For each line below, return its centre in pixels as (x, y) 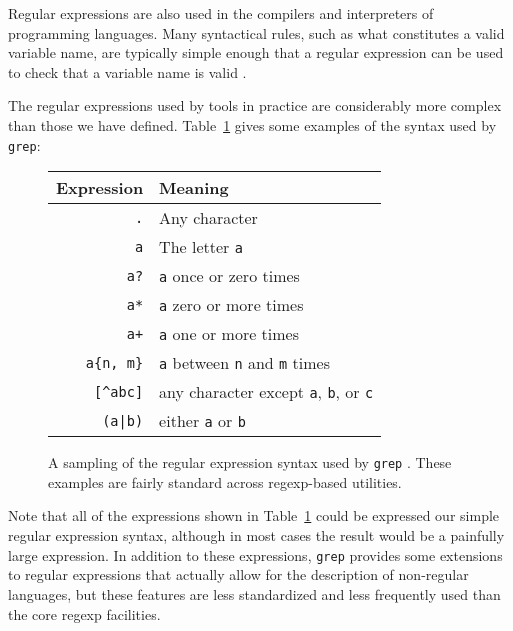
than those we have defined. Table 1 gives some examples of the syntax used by (252, 124)
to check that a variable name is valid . (127, 71)
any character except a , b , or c (266, 392)
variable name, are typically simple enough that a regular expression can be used (256, 52)
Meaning (194, 188)
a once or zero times (229, 276)
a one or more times (229, 334)
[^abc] (119, 391)
